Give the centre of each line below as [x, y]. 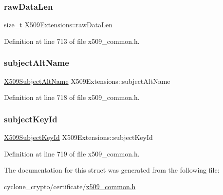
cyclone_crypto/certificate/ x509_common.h [70, 186]
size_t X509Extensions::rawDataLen [58, 25]
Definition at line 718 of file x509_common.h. [72, 97]
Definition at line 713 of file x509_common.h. [72, 41]
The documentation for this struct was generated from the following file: [112, 170]
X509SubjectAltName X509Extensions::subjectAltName [87, 81]
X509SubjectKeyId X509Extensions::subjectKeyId [78, 137]
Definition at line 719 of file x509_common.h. [72, 153]
